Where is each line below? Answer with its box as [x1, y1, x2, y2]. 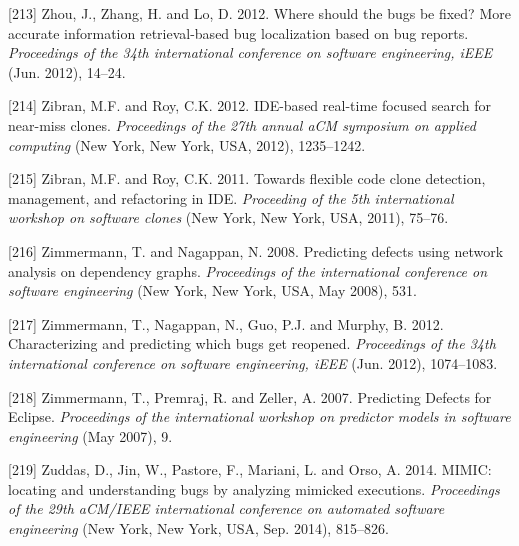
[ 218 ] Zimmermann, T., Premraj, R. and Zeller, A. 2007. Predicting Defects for [8, 386, 492, 407]
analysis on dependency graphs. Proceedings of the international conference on [8, 260, 488, 281]
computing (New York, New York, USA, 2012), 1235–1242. [8, 134, 366, 155]
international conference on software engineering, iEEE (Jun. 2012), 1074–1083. [8, 352, 498, 373]
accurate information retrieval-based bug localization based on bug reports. [8, 22, 469, 43]
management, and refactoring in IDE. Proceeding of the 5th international [8, 187, 454, 208]
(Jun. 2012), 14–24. [8, 61, 126, 82]
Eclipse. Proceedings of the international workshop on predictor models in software [8, 406, 511, 427]
